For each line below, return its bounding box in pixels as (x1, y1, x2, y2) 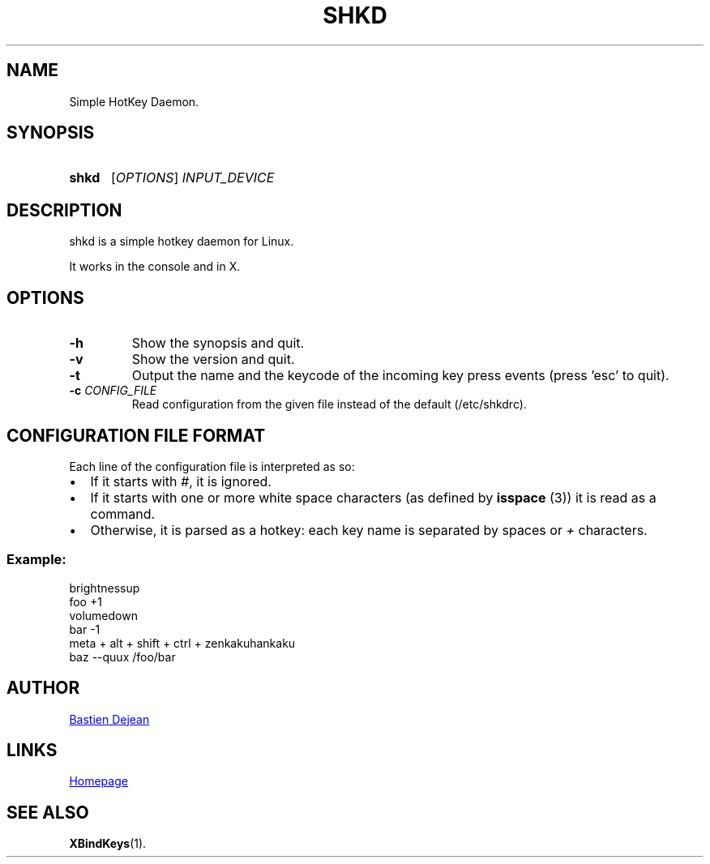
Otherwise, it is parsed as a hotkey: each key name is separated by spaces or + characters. (90, 521, 648, 538)
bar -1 (69, 622, 101, 636)
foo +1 (69, 594, 102, 609)
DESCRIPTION (6, 199, 122, 220)
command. (90, 505, 156, 522)
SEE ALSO (6, 802, 89, 823)
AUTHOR (6, 678, 80, 699)
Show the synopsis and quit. (131, 335, 305, 352)
